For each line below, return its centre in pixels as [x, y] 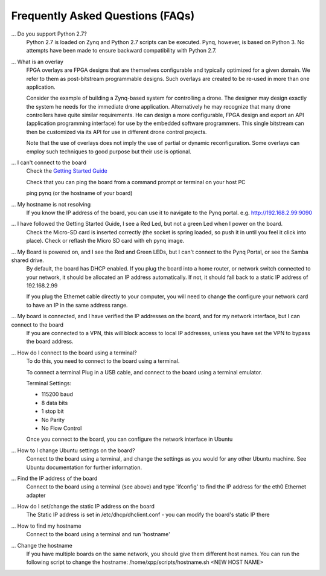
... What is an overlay [37, 62]
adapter [36, 495]
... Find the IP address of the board [54, 478]
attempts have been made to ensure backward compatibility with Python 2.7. [121, 51]
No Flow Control [62, 428]
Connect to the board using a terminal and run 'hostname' [98, 534]
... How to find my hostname [46, 526]
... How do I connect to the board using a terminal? [74, 353]
